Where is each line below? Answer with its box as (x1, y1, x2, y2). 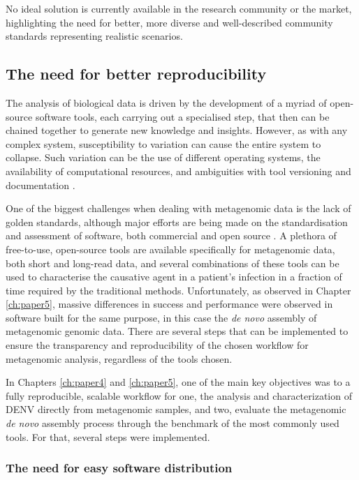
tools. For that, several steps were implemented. (6, 429, 210, 444)
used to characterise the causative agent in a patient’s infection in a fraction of (6, 269, 342, 284)
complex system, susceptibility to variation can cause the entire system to (6, 136, 321, 151)
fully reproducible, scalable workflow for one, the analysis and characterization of (6, 388, 352, 403)
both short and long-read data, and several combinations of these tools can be (6, 255, 339, 270)
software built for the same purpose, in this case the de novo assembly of (6, 310, 317, 324)
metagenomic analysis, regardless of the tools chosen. (6, 351, 233, 366)
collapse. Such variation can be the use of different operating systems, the (6, 150, 321, 165)
